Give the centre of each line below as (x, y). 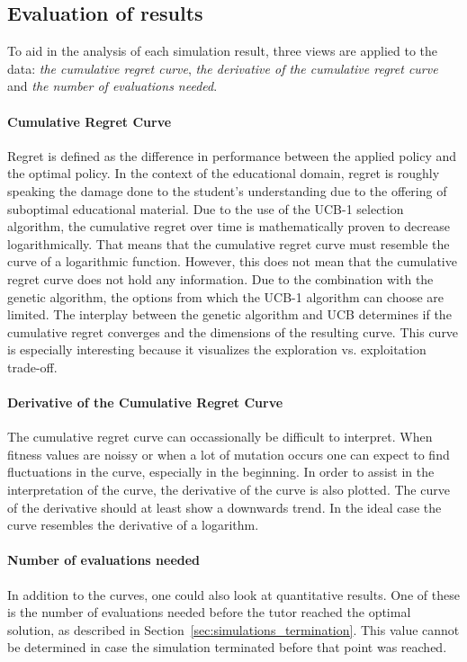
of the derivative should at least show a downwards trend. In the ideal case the (225, 507)
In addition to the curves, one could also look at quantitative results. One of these (233, 594)
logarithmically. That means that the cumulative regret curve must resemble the (229, 243)
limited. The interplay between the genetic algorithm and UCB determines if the (229, 314)
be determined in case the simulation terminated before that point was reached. (227, 647)
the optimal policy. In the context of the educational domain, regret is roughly (224, 173)
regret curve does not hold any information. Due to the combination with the (220, 278)
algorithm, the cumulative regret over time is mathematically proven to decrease (229, 226)
